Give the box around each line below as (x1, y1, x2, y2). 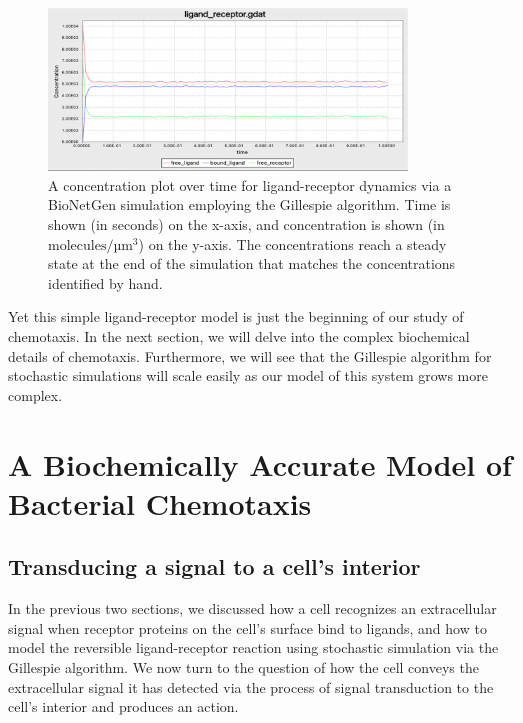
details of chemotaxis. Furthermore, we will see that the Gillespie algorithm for (8, 345, 492, 366)
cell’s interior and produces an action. (8, 696, 239, 717)
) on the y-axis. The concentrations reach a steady (138, 233, 447, 254)
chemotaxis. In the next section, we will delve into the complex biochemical (8, 326, 470, 347)
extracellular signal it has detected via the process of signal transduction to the (8, 676, 494, 697)
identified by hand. (48, 272, 163, 293)
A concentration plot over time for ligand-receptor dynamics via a (48, 174, 452, 195)
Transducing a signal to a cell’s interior (8, 551, 421, 582)
